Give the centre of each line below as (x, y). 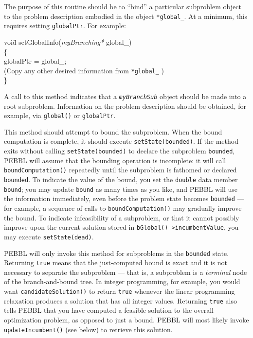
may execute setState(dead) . (49, 236)
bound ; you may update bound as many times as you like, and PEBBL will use (121, 189)
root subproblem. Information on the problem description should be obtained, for (125, 106)
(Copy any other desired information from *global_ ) (84, 70)
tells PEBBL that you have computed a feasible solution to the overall (109, 310)
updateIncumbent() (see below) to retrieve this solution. (88, 329)
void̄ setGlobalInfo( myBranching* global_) (68, 42)
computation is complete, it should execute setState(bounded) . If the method (121, 141)
